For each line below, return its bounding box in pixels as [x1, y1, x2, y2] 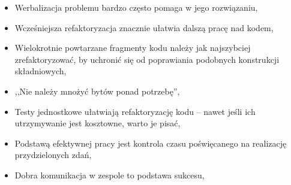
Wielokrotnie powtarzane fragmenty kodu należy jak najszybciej [14, 41, 251, 54]
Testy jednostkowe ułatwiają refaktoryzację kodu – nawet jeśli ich [14, 105, 256, 117]
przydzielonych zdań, [14, 148, 92, 161]
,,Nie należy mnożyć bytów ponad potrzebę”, [14, 84, 180, 97]
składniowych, [14, 65, 67, 77]
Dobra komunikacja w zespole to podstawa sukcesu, [14, 168, 205, 181]
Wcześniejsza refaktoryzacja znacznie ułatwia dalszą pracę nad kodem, [14, 21, 274, 34]
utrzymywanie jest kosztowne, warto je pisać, [14, 117, 181, 129]
